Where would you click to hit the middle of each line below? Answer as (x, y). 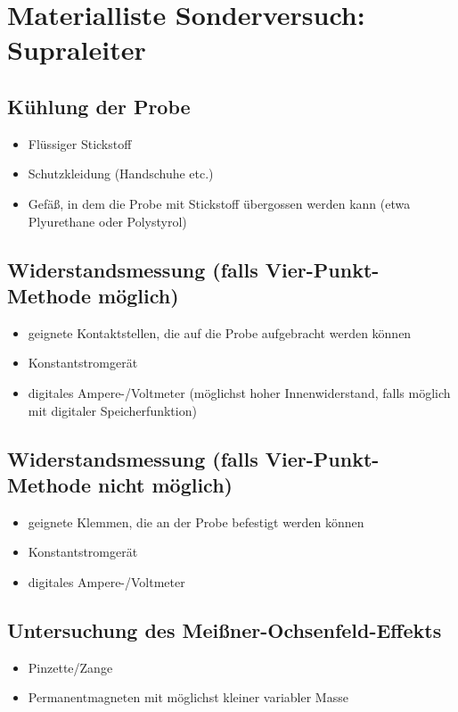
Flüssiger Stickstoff (80, 143)
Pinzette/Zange (70, 667)
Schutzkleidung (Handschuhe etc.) (121, 174)
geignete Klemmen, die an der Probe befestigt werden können (196, 522)
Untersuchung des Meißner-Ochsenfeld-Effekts (225, 629)
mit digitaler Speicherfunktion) (112, 410)
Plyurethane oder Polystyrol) (107, 221)
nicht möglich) (165, 484)
